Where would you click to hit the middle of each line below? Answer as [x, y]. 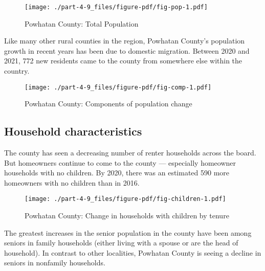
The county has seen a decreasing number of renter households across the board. [130, 153]
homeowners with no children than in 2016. [72, 182]
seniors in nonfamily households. [55, 263]
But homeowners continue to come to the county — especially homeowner [120, 162]
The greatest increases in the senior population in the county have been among [128, 232]
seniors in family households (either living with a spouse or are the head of [121, 243]
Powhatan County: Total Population [82, 23]
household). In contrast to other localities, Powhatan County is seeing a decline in [133, 252]
